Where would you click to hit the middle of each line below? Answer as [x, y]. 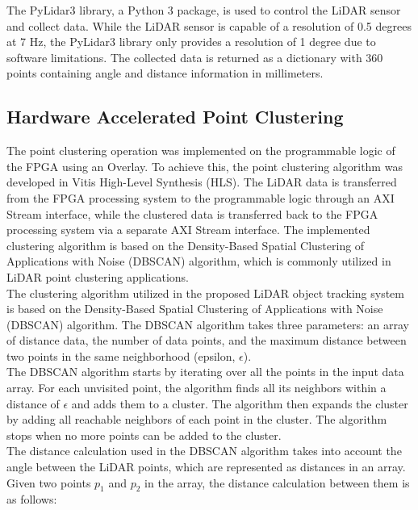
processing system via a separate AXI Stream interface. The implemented [188, 230]
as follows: [32, 499]
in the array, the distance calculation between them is [277, 482]
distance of [33, 403]
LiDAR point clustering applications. [98, 276]
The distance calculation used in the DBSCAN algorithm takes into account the [204, 451]
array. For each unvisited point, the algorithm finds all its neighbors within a [196, 388]
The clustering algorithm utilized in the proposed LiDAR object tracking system [205, 293]
